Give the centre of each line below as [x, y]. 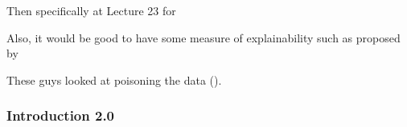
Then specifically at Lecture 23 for [91, 10]
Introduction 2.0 [61, 115]
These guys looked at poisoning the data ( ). [114, 79]
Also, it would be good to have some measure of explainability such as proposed [203, 37]
